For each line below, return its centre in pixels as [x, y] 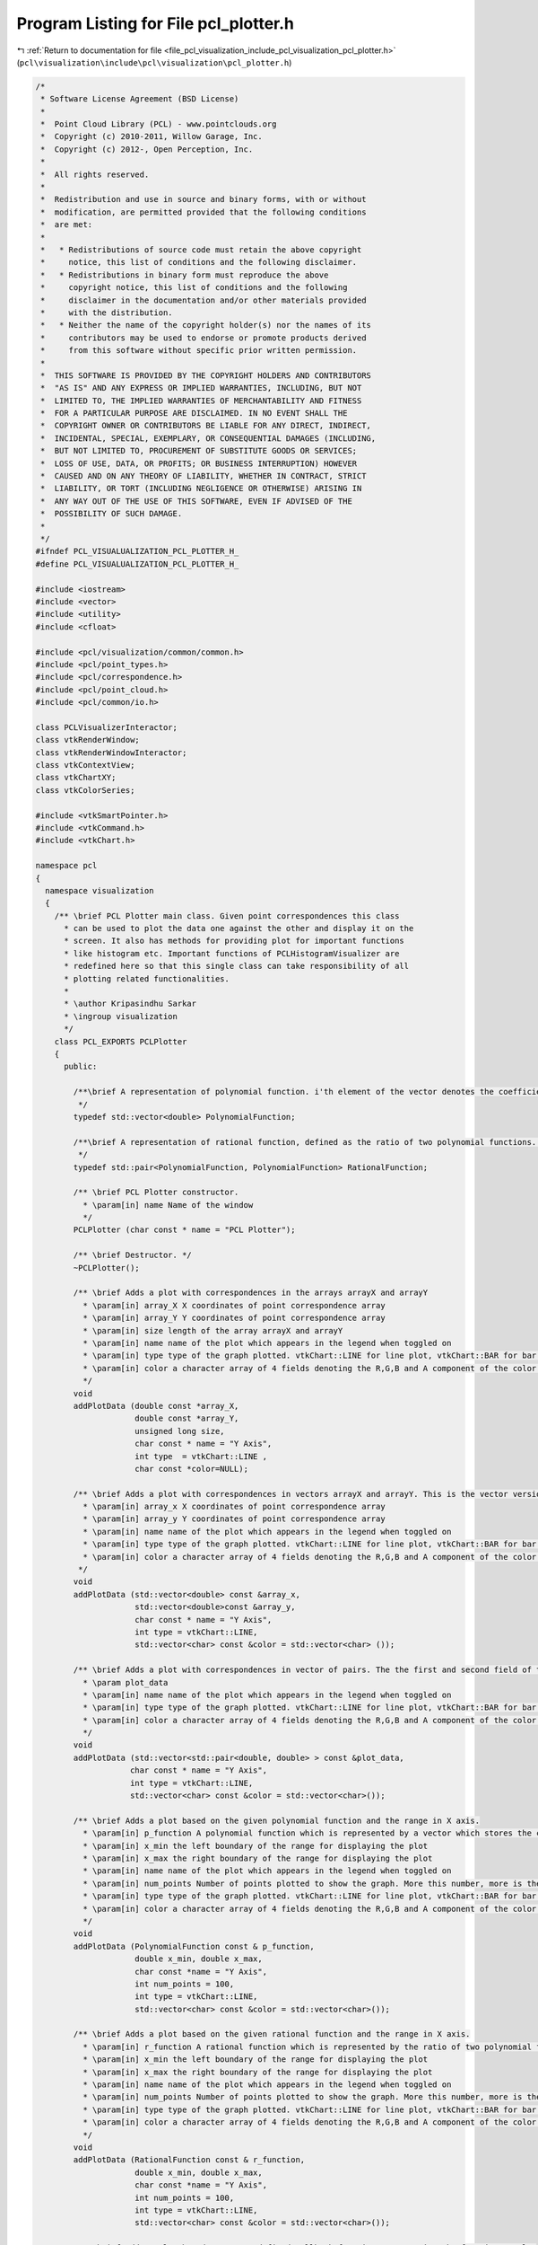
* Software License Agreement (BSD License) [140, 99]
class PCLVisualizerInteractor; [107, 727]
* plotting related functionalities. [147, 978]
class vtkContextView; [85, 765]
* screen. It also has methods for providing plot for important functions [234, 941]
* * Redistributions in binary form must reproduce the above [185, 275]
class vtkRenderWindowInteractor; [111, 753]
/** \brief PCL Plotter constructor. [156, 1193]
